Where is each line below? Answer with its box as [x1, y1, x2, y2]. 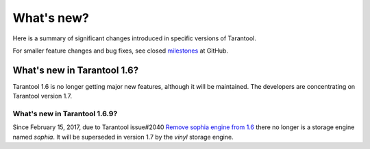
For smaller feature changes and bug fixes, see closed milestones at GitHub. [12, 46, 229, 55]
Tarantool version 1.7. [12, 92, 72, 100]
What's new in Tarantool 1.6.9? [12, 109, 118, 118]
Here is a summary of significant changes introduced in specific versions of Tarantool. [12, 34, 257, 42]
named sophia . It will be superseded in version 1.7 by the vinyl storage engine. [12, 133, 234, 141]
